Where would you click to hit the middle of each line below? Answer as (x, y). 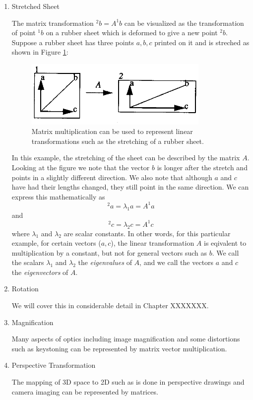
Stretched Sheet (35, 6)
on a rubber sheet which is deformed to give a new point (132, 33)
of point (24, 33)
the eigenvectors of (40, 272)
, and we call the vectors (177, 262)
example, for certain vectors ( (56, 243)
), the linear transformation (153, 243)
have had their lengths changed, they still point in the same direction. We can (130, 187)
